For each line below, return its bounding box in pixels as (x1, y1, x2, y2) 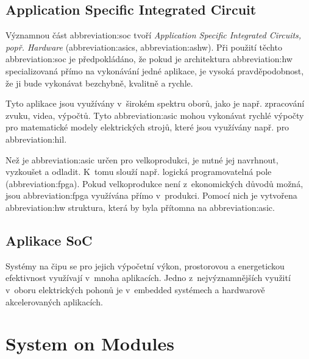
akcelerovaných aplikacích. (5, 295, 103, 308)
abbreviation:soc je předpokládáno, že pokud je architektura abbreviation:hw (5, 52, 293, 65)
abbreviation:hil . (5, 132, 67, 145)
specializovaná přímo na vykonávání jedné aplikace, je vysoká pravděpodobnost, (5, 64, 304, 77)
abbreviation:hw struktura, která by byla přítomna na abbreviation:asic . (5, 201, 275, 213)
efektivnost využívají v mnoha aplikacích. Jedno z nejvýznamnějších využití (5, 271, 291, 284)
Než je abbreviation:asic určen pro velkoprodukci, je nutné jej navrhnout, (5, 153, 279, 166)
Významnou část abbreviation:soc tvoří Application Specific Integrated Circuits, (5, 29, 302, 41)
